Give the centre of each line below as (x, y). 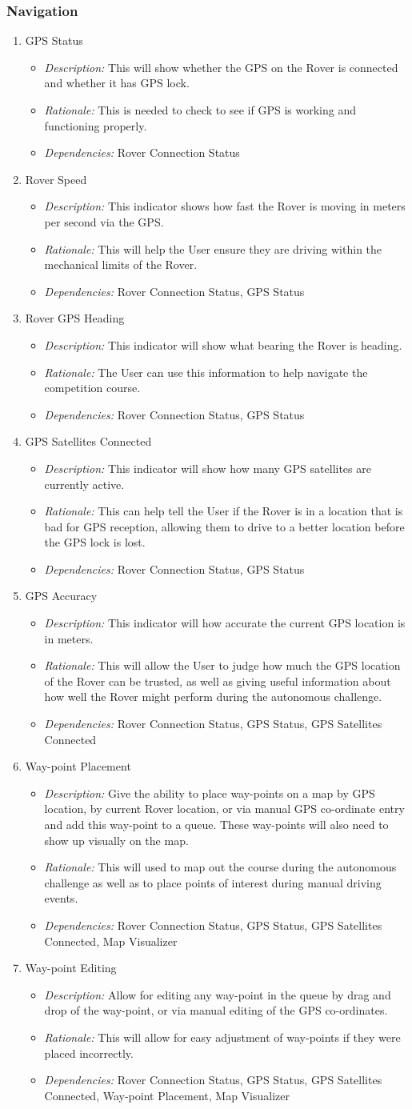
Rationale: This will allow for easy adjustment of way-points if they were (222, 1037)
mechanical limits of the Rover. (121, 264)
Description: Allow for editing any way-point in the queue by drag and (218, 994)
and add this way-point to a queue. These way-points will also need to (216, 824)
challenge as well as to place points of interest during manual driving (213, 882)
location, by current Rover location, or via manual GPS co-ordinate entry (224, 809)
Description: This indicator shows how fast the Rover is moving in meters (225, 206)
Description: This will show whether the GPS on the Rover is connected (221, 67)
